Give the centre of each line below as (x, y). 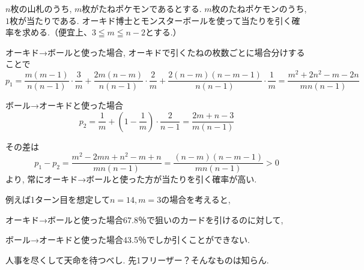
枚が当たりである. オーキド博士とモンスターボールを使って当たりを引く (151, 20)
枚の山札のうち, (41, 8)
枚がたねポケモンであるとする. (142, 8)
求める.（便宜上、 (57, 32)
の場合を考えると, (196, 199)
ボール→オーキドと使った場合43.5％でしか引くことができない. (128, 240)
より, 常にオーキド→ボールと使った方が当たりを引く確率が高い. (131, 179)
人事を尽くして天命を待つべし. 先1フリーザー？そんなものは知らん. (137, 259)
